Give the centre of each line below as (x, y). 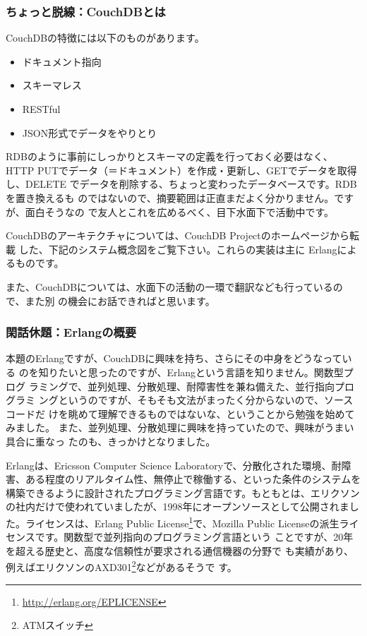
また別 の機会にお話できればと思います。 (120, 300)
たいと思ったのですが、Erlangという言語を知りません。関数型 (201, 372)
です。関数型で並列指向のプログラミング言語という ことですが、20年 (194, 537)
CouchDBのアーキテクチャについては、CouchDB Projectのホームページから (178, 235)
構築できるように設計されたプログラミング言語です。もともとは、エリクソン (183, 492)
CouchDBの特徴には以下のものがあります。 (105, 38)
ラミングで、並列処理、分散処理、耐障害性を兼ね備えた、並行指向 (182, 386)
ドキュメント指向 (62, 61)
